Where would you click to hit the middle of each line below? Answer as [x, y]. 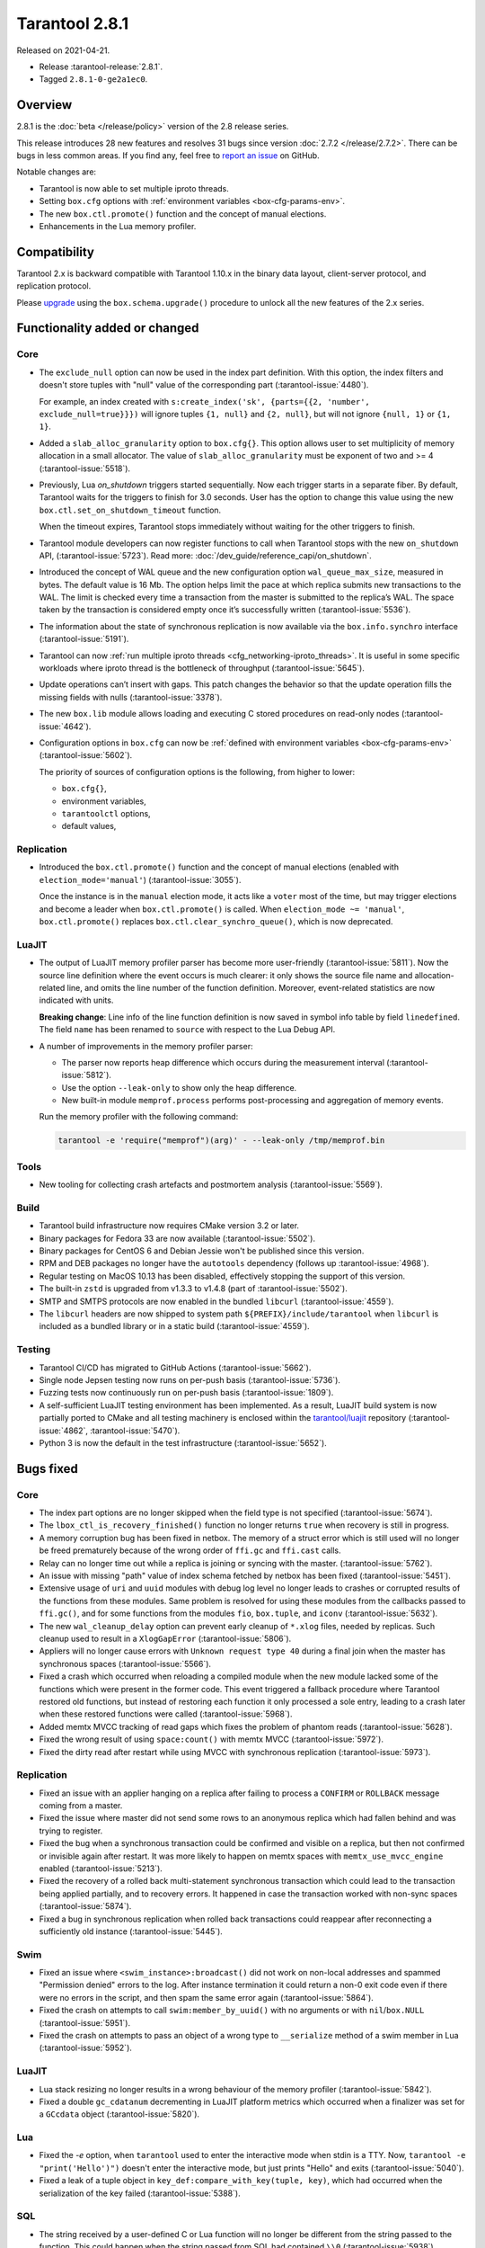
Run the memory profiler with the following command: [139, 1117]
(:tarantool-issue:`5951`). [84, 2022]
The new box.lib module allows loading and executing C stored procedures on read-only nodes [219, 714]
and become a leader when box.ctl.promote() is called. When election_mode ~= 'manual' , [222, 909]
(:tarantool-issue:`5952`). [85, 2048]
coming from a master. [81, 1806]
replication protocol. [54, 286]
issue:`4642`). [65, 726]
